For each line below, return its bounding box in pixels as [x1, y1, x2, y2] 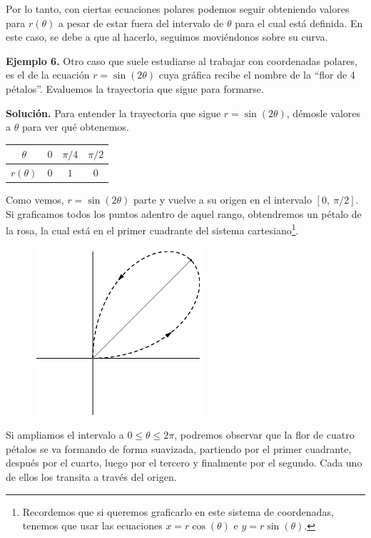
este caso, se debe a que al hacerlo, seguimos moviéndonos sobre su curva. [6, 29, 328, 44]
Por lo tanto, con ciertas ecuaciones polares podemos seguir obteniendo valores [6, 1, 350, 16]
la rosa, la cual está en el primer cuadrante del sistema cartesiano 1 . [6, 221, 299, 238]
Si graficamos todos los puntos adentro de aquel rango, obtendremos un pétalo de [6, 206, 362, 221]
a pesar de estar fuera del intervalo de [58, 15, 224, 30]
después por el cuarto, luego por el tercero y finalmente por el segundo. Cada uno [6, 455, 362, 470]
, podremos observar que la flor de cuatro [174, 427, 355, 442]
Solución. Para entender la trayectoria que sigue [6, 105, 221, 120]
